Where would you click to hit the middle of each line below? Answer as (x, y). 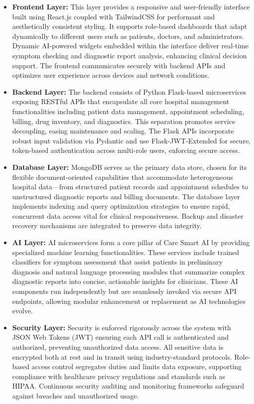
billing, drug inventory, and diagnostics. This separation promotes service (124, 121)
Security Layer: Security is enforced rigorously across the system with (122, 327)
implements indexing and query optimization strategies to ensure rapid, (121, 206)
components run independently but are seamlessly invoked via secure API (124, 291)
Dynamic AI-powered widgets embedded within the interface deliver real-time (130, 46)
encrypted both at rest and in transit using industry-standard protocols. (122, 356)
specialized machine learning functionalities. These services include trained (126, 252)
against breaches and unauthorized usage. (76, 395)
